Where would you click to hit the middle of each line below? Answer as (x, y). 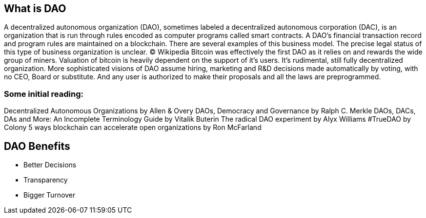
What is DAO (35, 9)
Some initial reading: (44, 94)
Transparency (46, 180)
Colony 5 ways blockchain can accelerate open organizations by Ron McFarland (133, 127)
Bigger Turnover (50, 195)
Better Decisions (50, 165)
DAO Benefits (37, 146)
